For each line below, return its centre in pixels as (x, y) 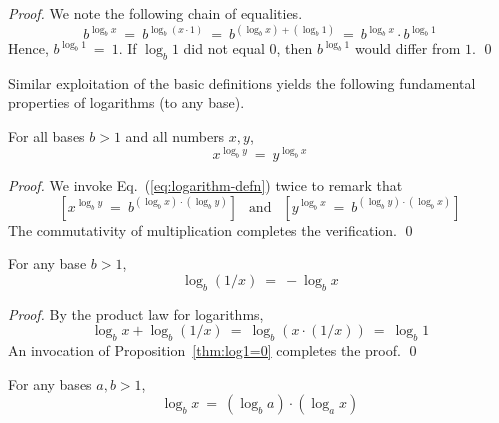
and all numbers (175, 136)
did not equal (224, 48)
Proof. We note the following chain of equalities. (155, 13)
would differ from (407, 48)
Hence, (28, 48)
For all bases (46, 136)
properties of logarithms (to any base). (126, 102)
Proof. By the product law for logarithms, (136, 313)
